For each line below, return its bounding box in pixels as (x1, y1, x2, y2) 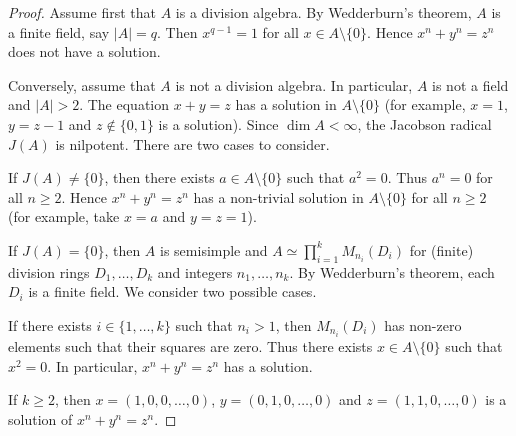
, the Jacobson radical (357, 113, 492, 134)
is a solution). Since (158, 113, 279, 134)
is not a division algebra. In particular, (175, 74, 413, 95)
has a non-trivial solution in (193, 186, 364, 207)
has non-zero (384, 314, 462, 335)
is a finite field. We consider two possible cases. (28, 281, 317, 302)
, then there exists (104, 167, 215, 188)
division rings (8, 261, 90, 282)
